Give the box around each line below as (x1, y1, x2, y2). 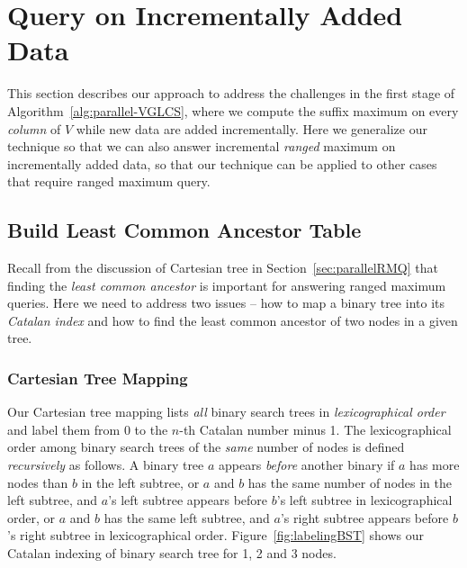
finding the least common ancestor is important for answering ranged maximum (7, 275, 446, 294)
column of (7, 119, 61, 138)
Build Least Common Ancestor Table (7, 216, 362, 244)
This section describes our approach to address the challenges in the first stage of (7, 84, 455, 103)
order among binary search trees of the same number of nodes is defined (7, 437, 405, 456)
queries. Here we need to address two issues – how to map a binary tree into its (7, 293, 445, 312)
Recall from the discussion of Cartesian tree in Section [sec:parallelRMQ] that (7, 258, 438, 277)
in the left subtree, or (81, 473, 200, 491)
